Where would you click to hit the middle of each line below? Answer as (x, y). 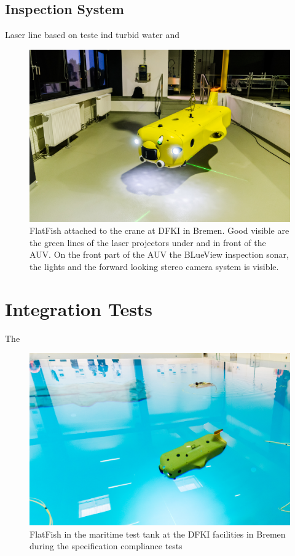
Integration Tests (79, 308)
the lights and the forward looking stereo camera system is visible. (154, 266)
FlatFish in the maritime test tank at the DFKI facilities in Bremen (158, 534)
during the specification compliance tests (106, 546)
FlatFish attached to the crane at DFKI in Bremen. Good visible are (159, 230)
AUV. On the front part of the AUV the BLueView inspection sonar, (159, 254)
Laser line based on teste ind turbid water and (92, 35)
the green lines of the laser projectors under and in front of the (148, 242)
